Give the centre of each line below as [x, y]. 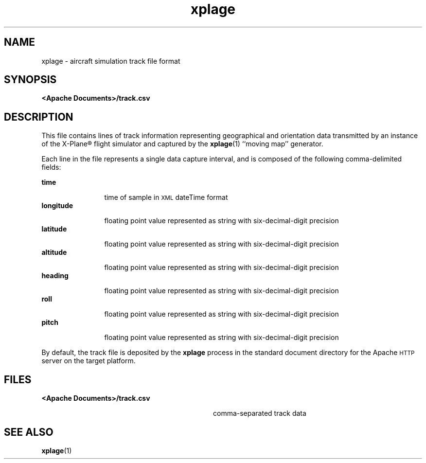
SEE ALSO [29, 432]
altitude [54, 252]
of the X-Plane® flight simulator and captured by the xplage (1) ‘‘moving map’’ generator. [182, 144]
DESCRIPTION [39, 117]
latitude [54, 229]
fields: [51, 167]
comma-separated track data [260, 413]
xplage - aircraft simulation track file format [111, 61]
